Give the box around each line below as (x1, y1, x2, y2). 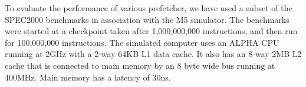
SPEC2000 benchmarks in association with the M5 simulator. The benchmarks (5, 13, 289, 25)
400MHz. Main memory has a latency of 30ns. (5, 71, 171, 83)
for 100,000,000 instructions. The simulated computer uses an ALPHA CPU (5, 36, 279, 48)
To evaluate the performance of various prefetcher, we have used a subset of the (5, 2, 292, 14)
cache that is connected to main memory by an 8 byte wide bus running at (5, 59, 275, 71)
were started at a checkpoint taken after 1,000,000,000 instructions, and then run (5, 25, 298, 37)
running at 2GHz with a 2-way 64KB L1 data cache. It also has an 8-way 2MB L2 (5, 48, 302, 60)
